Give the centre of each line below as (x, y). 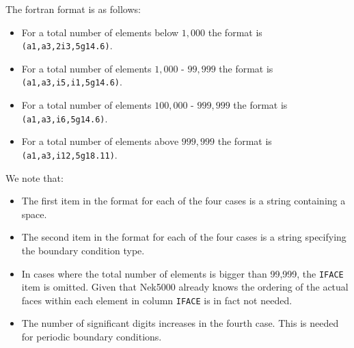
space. (34, 214)
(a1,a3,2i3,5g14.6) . (67, 45)
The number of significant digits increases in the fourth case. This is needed (180, 323)
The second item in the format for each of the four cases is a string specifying (184, 237)
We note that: (35, 177)
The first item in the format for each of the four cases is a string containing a (183, 201)
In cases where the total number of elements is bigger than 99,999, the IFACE (182, 273)
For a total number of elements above (100, 141)
